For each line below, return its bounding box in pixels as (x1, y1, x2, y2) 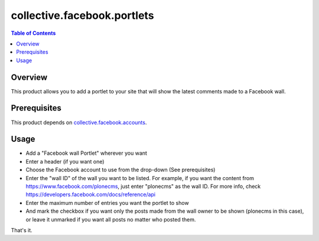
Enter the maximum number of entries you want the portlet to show (25, 199, 189, 206)
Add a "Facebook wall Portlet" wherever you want (25, 149, 148, 157)
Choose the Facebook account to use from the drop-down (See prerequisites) (25, 166, 216, 174)
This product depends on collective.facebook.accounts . (11, 119, 147, 126)
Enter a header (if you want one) (25, 158, 105, 165)
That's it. (11, 226, 32, 233)
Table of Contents (11, 30, 56, 37)
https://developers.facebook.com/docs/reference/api (25, 191, 156, 198)
